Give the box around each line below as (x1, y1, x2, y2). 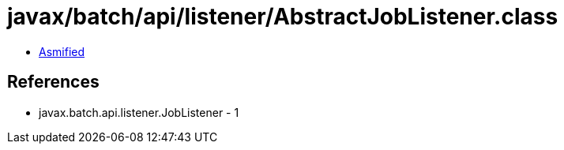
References (7, 72, 100, 92)
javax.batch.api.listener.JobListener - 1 (39, 105, 239, 119)
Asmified (39, 44, 85, 58)
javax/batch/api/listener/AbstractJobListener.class (7, 3, 558, 30)
